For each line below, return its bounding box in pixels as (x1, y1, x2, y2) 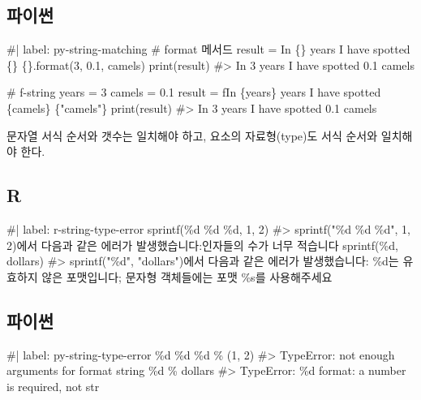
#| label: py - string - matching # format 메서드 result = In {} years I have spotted (6, 41, 410, 58)
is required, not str (6, 377, 100, 394)
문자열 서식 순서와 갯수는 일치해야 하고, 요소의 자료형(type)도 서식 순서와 (6, 127, 378, 144)
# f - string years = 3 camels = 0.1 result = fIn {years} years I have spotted (6, 84, 381, 101)
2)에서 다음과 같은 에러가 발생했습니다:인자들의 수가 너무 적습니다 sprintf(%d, (6, 236, 398, 253)
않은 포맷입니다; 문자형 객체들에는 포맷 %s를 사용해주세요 (41, 268, 333, 285)
